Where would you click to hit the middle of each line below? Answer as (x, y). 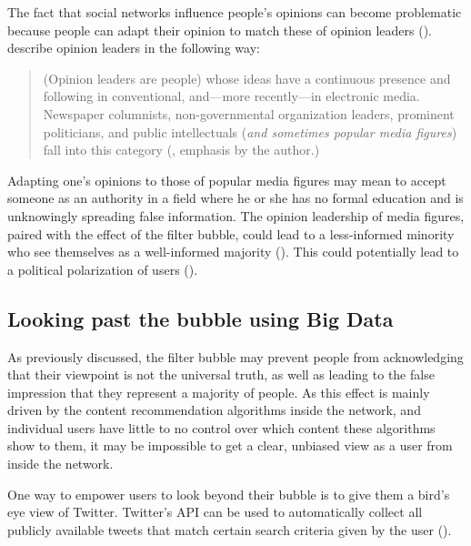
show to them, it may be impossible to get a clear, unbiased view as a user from (230, 445)
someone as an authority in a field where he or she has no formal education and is (235, 198)
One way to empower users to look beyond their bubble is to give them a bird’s (229, 494)
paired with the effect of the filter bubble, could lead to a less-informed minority (231, 233)
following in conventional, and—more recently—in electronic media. (231, 96)
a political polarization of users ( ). (103, 269)
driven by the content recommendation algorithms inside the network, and (214, 410)
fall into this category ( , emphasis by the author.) (181, 150)
